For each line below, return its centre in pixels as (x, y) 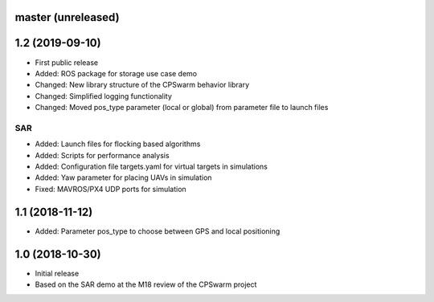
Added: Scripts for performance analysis (102, 155)
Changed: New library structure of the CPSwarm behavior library (142, 85)
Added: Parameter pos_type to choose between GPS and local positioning (158, 231)
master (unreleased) (67, 17)
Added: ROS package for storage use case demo (116, 73)
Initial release (57, 273)
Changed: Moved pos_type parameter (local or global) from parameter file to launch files (182, 108)
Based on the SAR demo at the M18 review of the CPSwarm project (146, 284)
